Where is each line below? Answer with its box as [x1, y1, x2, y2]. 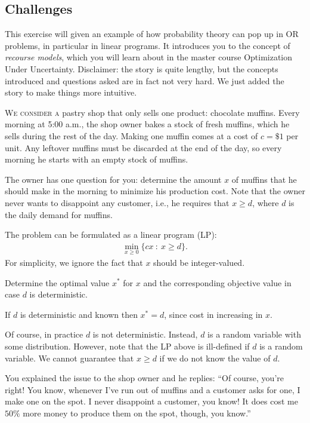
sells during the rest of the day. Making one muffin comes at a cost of [5, 129, 258, 142]
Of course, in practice [5, 328, 83, 341]
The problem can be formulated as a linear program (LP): [5, 228, 217, 241]
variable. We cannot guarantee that [5, 351, 134, 364]
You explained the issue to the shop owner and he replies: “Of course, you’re [5, 372, 284, 384]
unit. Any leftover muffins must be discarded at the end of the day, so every [5, 141, 282, 154]
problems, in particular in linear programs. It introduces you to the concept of [5, 39, 290, 51]
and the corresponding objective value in [143, 276, 292, 289]
